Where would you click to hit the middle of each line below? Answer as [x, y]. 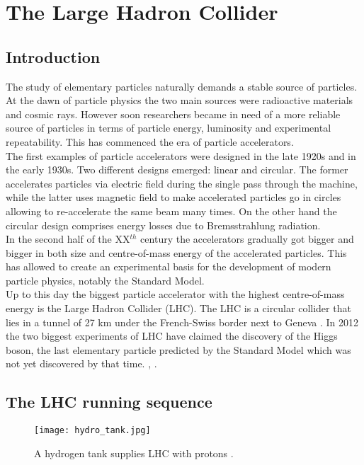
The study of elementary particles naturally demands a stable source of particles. [182, 86]
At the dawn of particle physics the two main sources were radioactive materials [180, 100]
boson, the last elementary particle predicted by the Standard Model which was [178, 349]
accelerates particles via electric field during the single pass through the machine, [182, 183]
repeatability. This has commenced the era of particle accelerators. [150, 141]
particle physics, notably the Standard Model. [105, 280]
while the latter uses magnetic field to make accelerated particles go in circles [174, 197]
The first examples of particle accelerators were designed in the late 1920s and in [181, 155]
